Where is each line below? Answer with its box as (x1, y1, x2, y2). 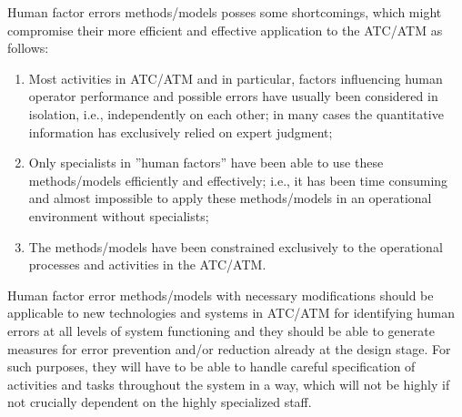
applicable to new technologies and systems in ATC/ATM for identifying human (7, 303, 455, 322)
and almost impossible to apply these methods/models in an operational (28, 188, 432, 208)
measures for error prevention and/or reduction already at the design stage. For (7, 339, 451, 358)
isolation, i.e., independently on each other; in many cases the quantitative (28, 104, 444, 123)
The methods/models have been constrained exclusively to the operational (28, 237, 443, 256)
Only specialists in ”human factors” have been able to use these (28, 153, 384, 172)
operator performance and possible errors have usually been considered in (28, 86, 438, 106)
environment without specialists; (28, 206, 209, 225)
